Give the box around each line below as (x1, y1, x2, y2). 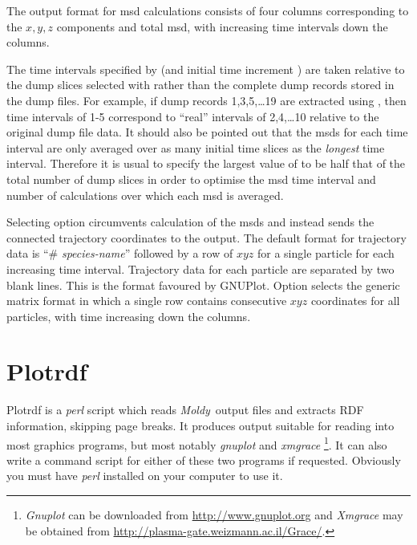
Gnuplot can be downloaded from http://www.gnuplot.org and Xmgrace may (25, 506, 403, 523)
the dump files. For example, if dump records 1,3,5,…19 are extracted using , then (6, 92, 407, 108)
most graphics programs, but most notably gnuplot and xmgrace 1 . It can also (6, 433, 387, 453)
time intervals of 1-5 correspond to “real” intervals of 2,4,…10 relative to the (6, 108, 379, 124)
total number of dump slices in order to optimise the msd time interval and (6, 170, 376, 187)
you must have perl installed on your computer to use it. (6, 467, 283, 484)
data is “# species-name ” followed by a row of (6, 245, 233, 262)
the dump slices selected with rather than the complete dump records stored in (6, 76, 395, 93)
